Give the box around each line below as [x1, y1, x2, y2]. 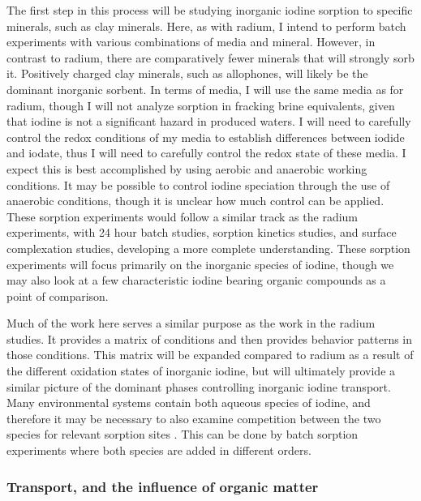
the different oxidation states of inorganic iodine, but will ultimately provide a [6, 362, 396, 379]
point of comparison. [6, 287, 109, 304]
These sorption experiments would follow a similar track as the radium [6, 208, 359, 225]
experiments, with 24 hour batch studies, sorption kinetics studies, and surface [6, 224, 397, 241]
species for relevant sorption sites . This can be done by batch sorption [6, 426, 359, 443]
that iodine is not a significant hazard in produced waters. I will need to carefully [6, 113, 411, 130]
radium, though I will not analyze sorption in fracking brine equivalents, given [6, 96, 395, 113]
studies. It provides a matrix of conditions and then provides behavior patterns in [6, 330, 413, 347]
